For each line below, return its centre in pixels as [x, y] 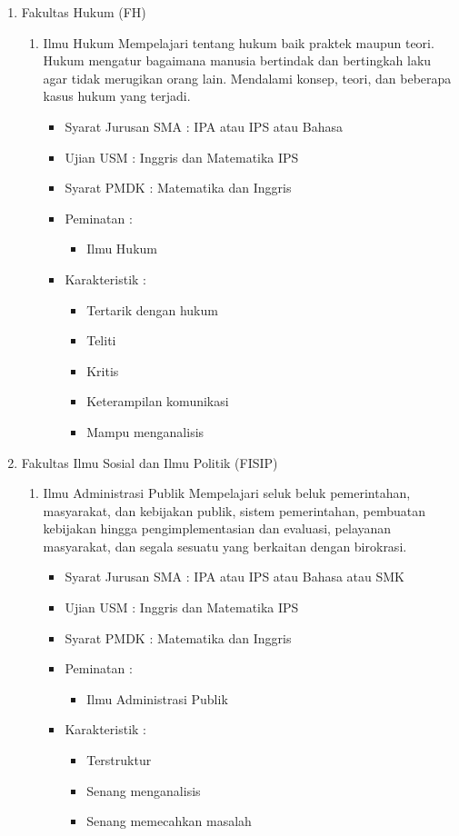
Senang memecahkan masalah [169, 821]
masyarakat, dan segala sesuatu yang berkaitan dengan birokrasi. [225, 546]
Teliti [101, 340]
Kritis [103, 370]
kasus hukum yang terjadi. [117, 96]
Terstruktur [119, 760]
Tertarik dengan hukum [152, 309]
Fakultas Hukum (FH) [84, 12]
